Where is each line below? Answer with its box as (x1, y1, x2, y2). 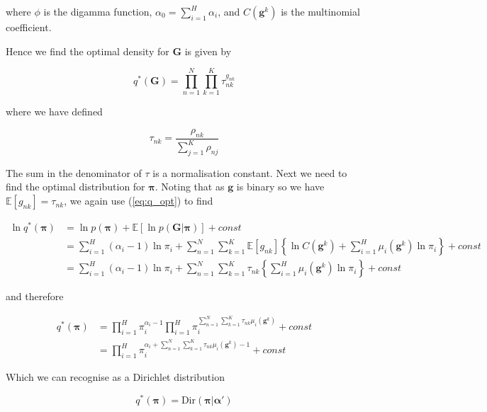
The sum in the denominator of (6, 165, 142, 180)
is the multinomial (281, 4, 360, 18)
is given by (184, 43, 232, 58)
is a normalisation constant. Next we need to (152, 165, 347, 180)
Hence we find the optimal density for (6, 43, 169, 58)
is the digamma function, (43, 4, 152, 18)
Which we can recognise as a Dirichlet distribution (6, 370, 225, 384)
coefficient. (6, 20, 52, 34)
